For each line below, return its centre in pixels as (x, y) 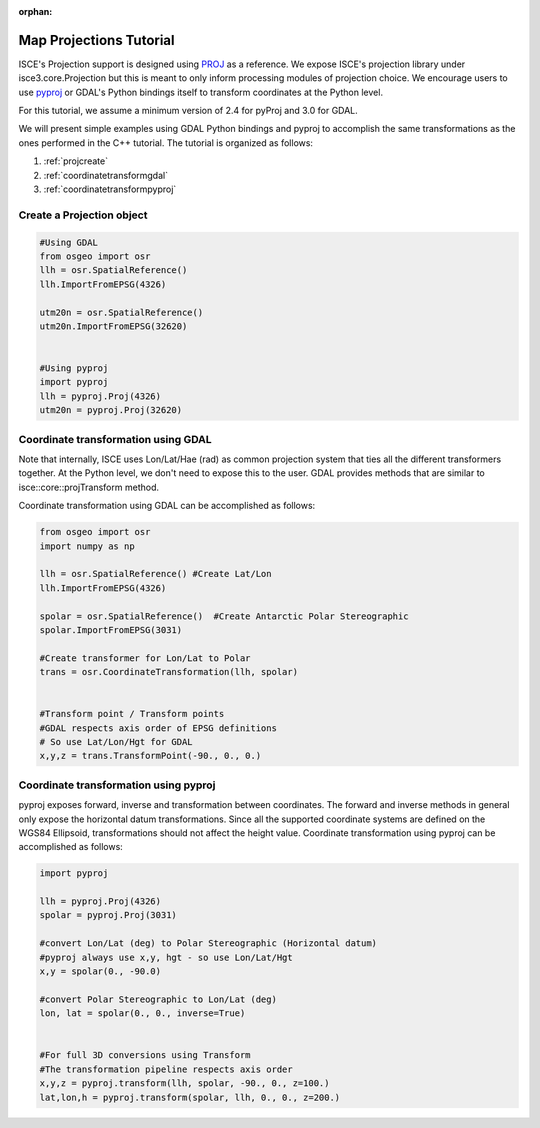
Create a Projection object (83, 215)
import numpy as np (87, 546)
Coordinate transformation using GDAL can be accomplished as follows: (167, 506)
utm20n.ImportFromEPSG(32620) (113, 326)
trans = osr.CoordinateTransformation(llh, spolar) (169, 672)
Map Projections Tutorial (96, 40)
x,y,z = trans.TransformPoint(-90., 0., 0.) (150, 756)
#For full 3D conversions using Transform (145, 1055)
